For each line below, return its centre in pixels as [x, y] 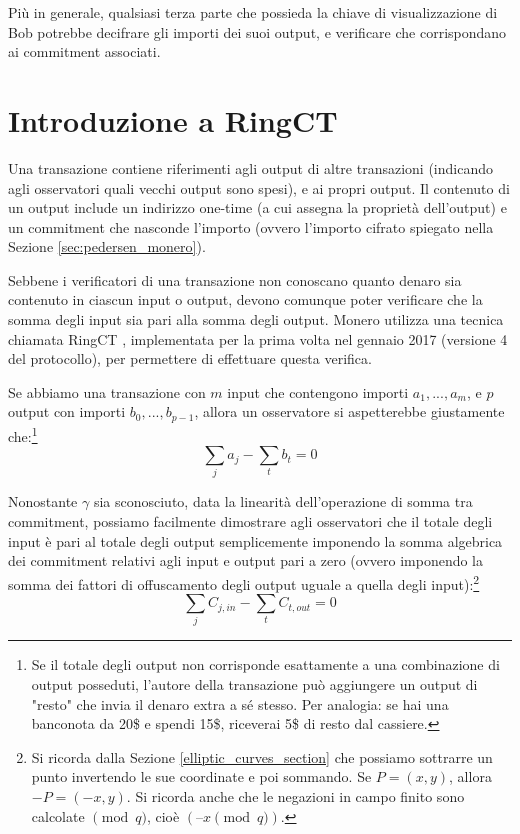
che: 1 [23, 434]
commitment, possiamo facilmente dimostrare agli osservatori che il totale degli [250, 521]
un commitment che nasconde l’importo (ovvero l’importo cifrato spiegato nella [251, 226]
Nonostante [43, 501]
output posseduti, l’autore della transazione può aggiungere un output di [254, 684]
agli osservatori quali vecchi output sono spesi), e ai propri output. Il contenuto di [259, 187]
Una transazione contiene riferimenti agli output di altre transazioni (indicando [250, 167]
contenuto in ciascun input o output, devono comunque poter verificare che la [245, 299]
